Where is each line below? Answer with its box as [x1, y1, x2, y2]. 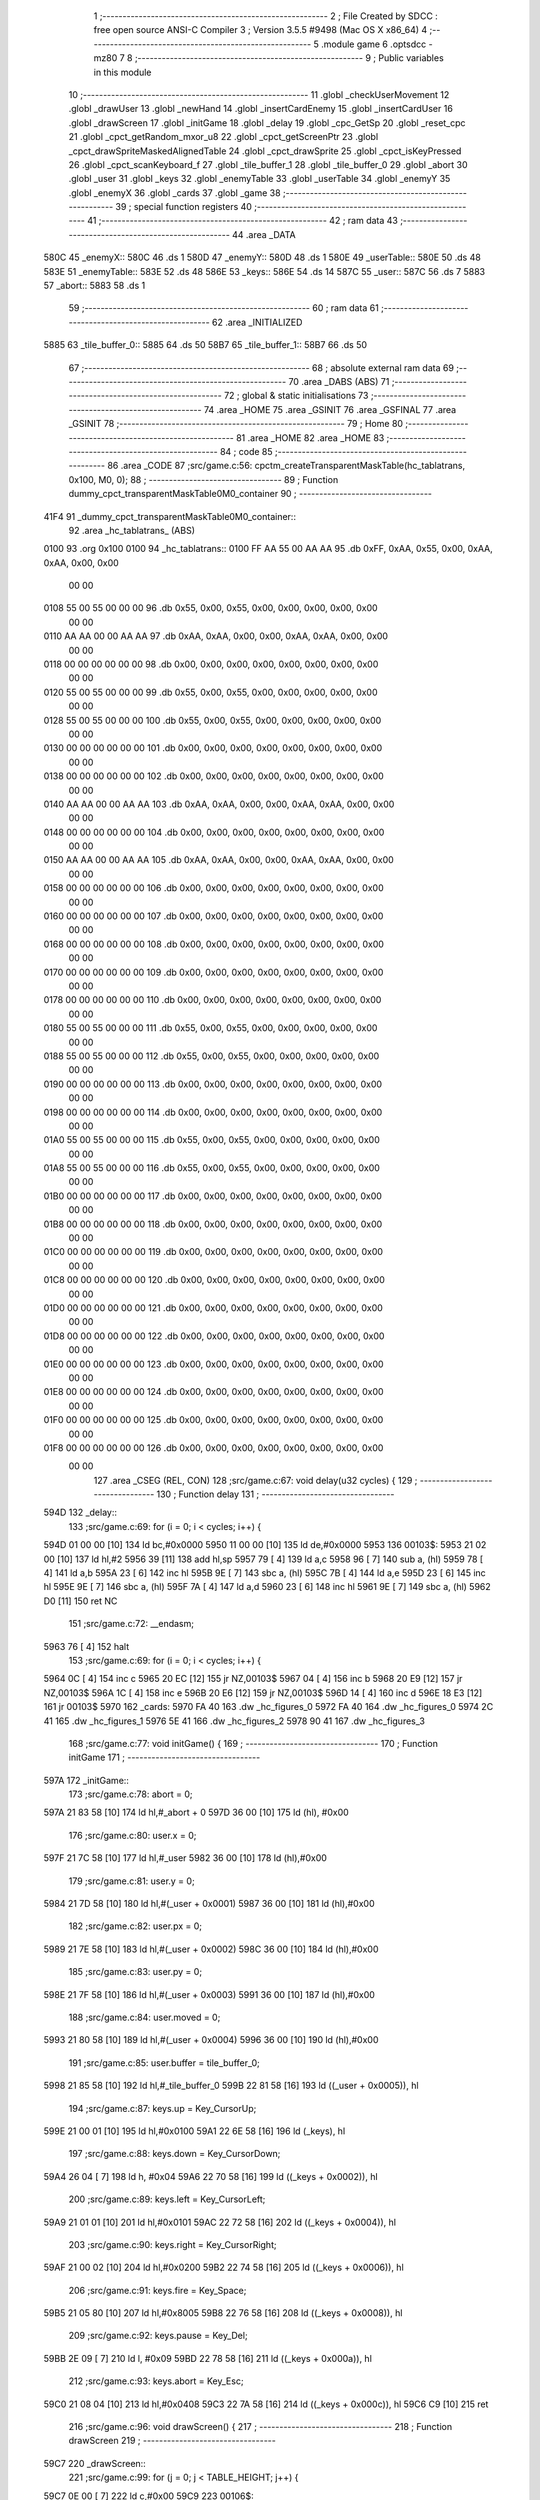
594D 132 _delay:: [43, 1506, 117, 1519]
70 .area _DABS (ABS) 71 [288, 375, 390, 387]
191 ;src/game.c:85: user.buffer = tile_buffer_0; [68, 2056, 260, 2069]
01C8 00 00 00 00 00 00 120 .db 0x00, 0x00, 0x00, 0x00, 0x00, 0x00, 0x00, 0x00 [43, 1274, 385, 1286]
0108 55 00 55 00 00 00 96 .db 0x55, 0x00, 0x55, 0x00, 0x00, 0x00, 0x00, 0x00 [43, 602, 379, 614]
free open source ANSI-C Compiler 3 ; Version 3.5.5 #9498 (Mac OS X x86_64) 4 [93, 24, 428, 36]
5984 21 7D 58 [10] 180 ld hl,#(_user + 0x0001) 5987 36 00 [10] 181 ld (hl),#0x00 [43, 1898, 375, 1910]
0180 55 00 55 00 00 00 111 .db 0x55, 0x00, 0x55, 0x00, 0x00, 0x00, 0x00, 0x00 [43, 1022, 378, 1034]
